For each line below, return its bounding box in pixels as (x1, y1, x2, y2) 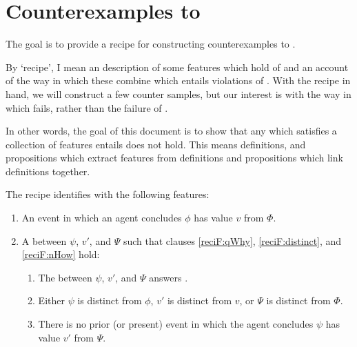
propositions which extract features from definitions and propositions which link (6, 150, 343, 165)
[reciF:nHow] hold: (21, 247, 100, 261)
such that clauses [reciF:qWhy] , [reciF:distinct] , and (123, 233, 342, 248)
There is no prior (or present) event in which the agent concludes (38, 317, 314, 331)
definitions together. (6, 163, 90, 178)
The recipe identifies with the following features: (6, 187, 210, 201)
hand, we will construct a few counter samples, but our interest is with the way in (6, 86, 351, 101)
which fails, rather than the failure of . (6, 100, 168, 115)
